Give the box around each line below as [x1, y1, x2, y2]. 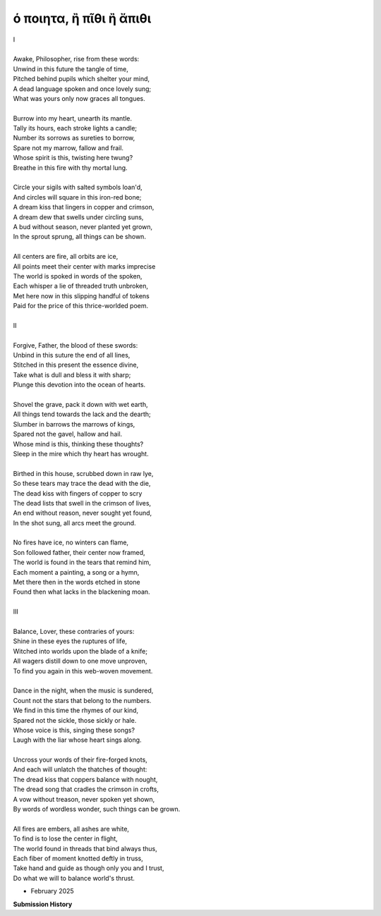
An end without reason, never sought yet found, [13, 508, 152, 518]
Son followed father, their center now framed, [13, 548, 145, 556]
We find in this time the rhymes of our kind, [13, 706, 139, 715]
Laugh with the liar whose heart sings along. [13, 735, 142, 744]
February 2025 [30, 887, 74, 896]
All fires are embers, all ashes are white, [13, 824, 130, 833]
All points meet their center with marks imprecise [13, 262, 156, 271]
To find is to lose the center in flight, [13, 834, 118, 843]
